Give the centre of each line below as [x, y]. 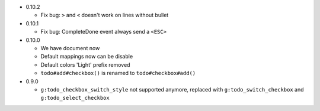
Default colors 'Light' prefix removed [85, 64]
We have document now [70, 48]
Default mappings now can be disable [87, 57]
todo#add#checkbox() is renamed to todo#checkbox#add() [118, 73]
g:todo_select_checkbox [75, 98]
